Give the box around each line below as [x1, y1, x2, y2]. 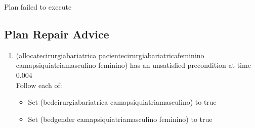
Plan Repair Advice [4, 26, 109, 41]
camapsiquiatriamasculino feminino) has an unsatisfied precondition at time [16, 60, 251, 70]
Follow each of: [16, 79, 62, 90]
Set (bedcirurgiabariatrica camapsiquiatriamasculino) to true [28, 97, 217, 107]
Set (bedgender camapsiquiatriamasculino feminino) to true [28, 113, 212, 124]
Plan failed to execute [4, 2, 72, 12]
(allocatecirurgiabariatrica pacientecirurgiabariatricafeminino [16, 50, 204, 60]
